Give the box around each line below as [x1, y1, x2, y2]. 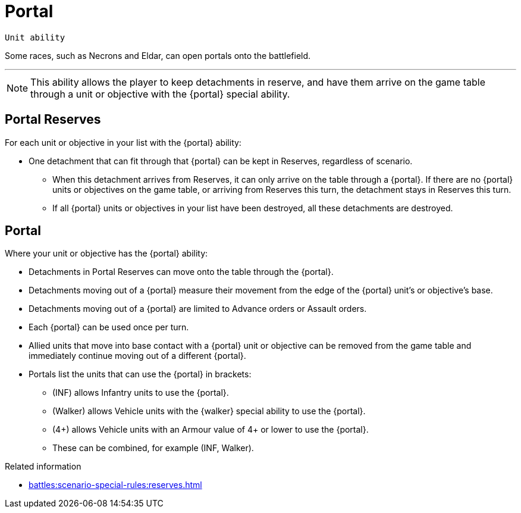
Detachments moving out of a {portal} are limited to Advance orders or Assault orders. [29, 304, 367, 314]
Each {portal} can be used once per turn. [29, 322, 189, 333]
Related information [5, 461, 81, 472]
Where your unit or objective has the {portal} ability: [5, 248, 208, 259]
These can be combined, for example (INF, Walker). [52, 443, 254, 453]
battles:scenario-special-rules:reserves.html [29, 480, 202, 490]
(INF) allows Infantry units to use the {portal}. [52, 387, 229, 398]
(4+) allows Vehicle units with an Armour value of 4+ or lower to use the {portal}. [52, 424, 369, 435]
